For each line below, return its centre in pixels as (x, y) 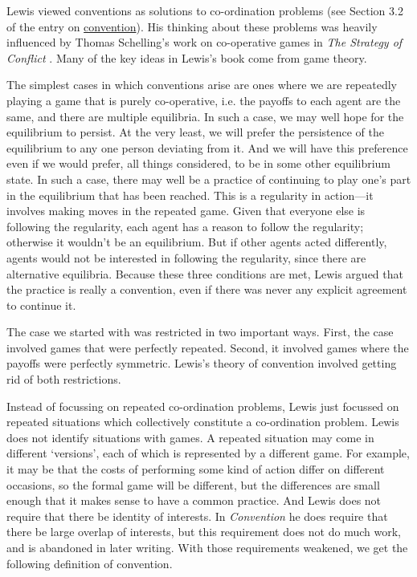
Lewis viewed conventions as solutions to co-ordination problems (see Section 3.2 (205, 10)
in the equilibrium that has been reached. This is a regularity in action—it (190, 195)
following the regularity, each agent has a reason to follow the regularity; (185, 226)
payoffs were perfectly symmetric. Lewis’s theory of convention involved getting (202, 363)
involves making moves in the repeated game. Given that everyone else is (186, 211)
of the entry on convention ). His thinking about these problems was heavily (192, 26)
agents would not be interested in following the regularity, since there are (186, 257)
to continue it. (41, 305)
